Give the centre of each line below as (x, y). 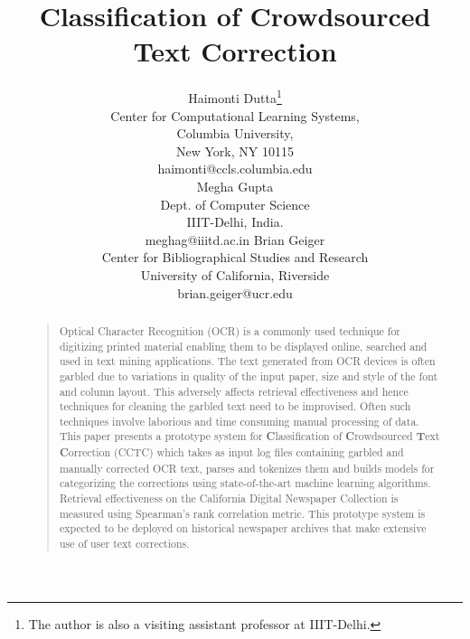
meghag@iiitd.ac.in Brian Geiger (235, 239)
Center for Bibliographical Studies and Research (235, 257)
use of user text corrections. (124, 544)
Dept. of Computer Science (235, 204)
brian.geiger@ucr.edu (235, 292)
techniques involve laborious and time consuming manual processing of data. (239, 421)
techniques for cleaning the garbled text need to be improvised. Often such (235, 406)
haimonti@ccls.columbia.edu (235, 169)
